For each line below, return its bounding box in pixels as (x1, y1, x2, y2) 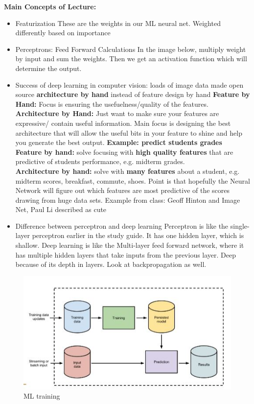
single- (230, 220, 250, 231)
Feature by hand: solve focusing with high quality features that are (15, 146, 233, 157)
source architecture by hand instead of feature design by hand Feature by (15, 89, 250, 99)
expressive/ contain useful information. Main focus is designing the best (15, 118, 231, 128)
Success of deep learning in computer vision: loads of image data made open (15, 79, 244, 90)
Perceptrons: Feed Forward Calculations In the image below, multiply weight (15, 44, 246, 54)
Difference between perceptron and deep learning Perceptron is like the (15, 220, 229, 231)
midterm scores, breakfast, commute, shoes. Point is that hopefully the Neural (15, 175, 250, 186)
